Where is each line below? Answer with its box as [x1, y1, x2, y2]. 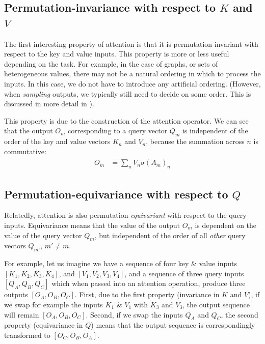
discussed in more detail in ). [4, 98, 94, 109]
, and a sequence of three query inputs [124, 268, 244, 278]
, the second [221, 309, 258, 320]
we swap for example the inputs [4, 299, 103, 309]
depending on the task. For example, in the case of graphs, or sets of [4, 58, 218, 69]
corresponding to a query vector [68, 125, 168, 136]
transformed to [4, 329, 50, 340]
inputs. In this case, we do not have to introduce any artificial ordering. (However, [4, 78, 261, 89]
